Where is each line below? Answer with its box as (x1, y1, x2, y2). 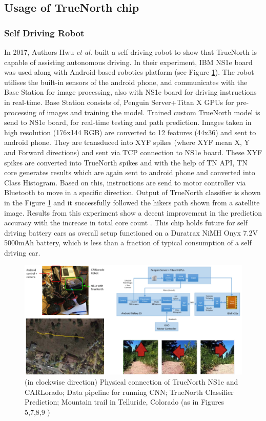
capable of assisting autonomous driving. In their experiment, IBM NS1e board (4, 56, 253, 67)
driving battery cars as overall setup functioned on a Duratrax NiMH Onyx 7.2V (4, 227, 258, 238)
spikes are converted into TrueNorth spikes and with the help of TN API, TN (4, 157, 248, 167)
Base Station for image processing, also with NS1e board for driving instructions (4, 87, 257, 97)
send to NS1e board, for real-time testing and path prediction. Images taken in (4, 117, 252, 128)
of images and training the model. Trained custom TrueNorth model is (38, 107, 260, 117)
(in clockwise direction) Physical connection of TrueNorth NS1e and (25, 376, 238, 387)
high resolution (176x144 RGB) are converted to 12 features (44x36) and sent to (4, 127, 256, 137)
